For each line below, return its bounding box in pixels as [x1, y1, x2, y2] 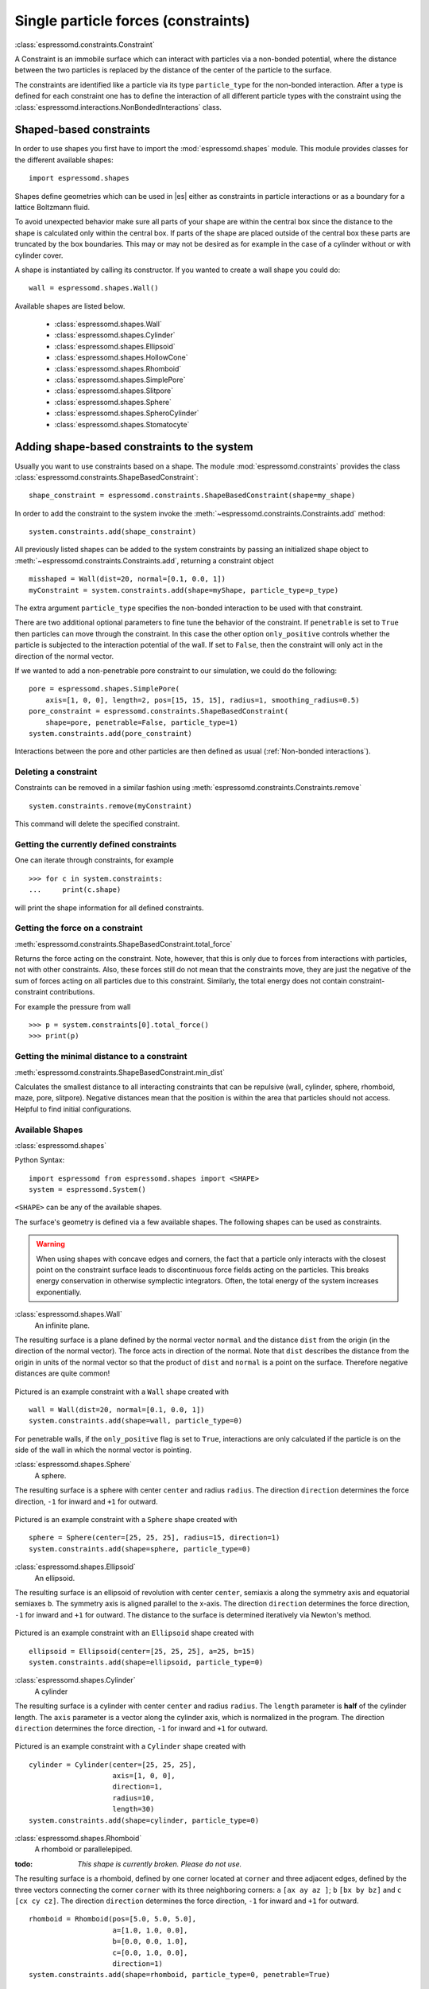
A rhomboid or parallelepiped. [34, 1844, 133, 1854]
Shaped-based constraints [14, 123, 151, 137]
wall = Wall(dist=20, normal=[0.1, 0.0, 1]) [29, 1405, 206, 1414]
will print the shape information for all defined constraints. [14, 903, 204, 913]
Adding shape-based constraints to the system [14, 440, 253, 453]
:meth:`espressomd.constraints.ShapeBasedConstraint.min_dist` [14, 1067, 226, 1077]
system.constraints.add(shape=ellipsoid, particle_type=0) [29, 1657, 264, 1667]
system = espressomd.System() [29, 1185, 147, 1194]
